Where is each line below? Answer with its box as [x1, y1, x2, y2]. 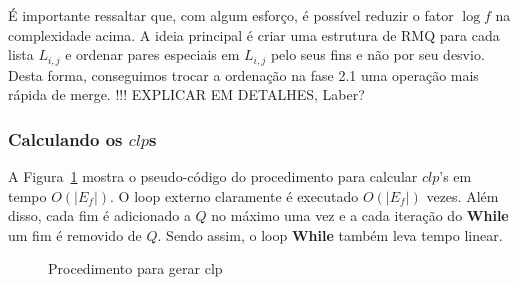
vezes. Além [426, 185, 499, 206]
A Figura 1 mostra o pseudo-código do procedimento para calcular [8, 166, 418, 187]
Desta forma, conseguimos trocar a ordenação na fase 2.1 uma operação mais [8, 64, 479, 85]
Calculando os [8, 126, 123, 151]
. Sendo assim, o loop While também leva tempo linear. [157, 224, 503, 245]
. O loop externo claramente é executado [110, 185, 359, 206]
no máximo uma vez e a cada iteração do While [211, 205, 509, 226]
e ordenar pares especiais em [65, 44, 240, 65]
